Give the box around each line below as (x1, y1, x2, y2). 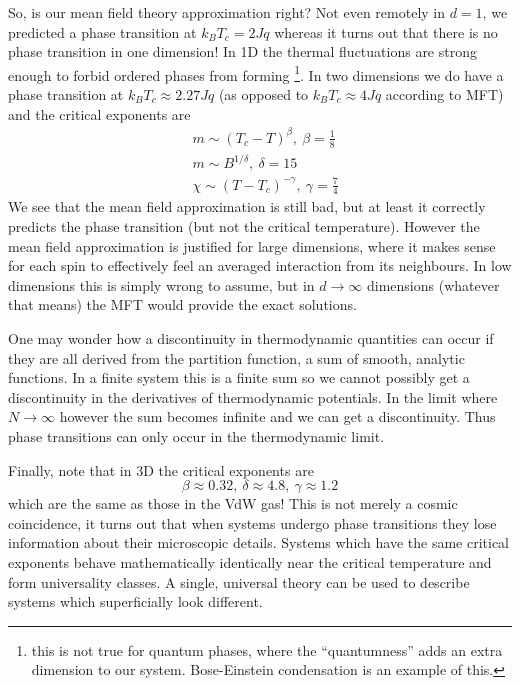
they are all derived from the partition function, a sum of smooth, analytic (8, 347, 465, 368)
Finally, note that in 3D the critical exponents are (8, 459, 314, 480)
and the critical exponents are (8, 103, 191, 124)
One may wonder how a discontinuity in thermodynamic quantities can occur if (8, 328, 494, 349)
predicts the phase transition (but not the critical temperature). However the (8, 216, 480, 237)
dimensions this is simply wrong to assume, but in (8, 274, 315, 295)
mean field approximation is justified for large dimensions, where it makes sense (8, 235, 496, 256)
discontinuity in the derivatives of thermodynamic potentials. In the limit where (8, 386, 498, 407)
